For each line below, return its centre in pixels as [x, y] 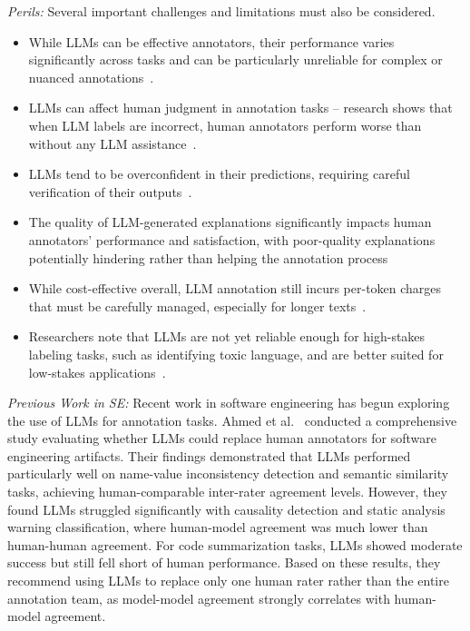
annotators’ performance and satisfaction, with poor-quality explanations [232, 239]
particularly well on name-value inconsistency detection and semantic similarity [228, 473]
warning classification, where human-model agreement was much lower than [218, 527]
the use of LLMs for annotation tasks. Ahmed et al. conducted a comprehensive [232, 420]
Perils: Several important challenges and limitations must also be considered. [221, 11]
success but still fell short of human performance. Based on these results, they [224, 562]
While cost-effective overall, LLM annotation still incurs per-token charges [235, 288]
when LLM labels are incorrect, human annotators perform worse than [225, 125]
